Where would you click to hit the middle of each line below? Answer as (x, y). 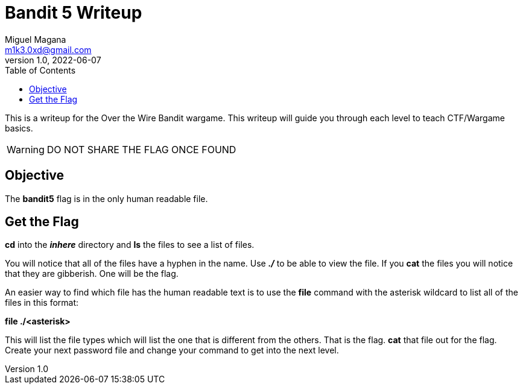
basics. (19, 128)
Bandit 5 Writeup (74, 13)
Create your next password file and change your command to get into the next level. (172, 350)
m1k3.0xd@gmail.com (48, 49)
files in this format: (42, 303)
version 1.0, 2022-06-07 (53, 60)
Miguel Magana (36, 39)
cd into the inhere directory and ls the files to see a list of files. (130, 245)
